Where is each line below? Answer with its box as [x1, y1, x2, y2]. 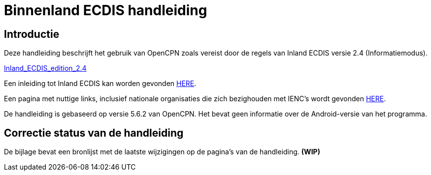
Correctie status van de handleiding [4, 126, 184, 139]
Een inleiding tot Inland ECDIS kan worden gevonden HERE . [4, 79, 197, 88]
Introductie [4, 28, 60, 40]
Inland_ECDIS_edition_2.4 [4, 64, 87, 73]
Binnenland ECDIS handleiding [4, 2, 207, 19]
